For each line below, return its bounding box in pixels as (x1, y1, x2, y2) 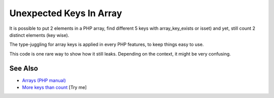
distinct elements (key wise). (9, 32, 70, 38)
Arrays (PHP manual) (22, 77, 66, 83)
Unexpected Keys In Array (9, 8, 122, 19)
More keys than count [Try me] (22, 84, 87, 90)
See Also (9, 64, 38, 73)
